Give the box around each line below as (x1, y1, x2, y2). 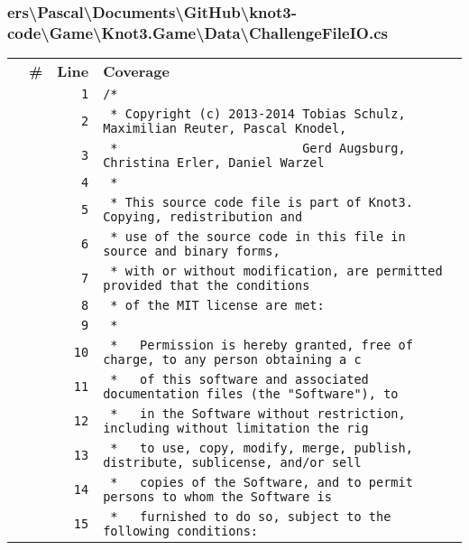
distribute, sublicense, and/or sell (103, 455, 362, 471)
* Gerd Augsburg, (110, 141, 406, 156)
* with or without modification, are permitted (110, 264, 443, 279)
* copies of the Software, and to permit (110, 475, 413, 490)
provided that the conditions (103, 278, 310, 294)
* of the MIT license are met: (110, 298, 325, 313)
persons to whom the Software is (103, 489, 332, 505)
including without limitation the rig (103, 421, 369, 436)
